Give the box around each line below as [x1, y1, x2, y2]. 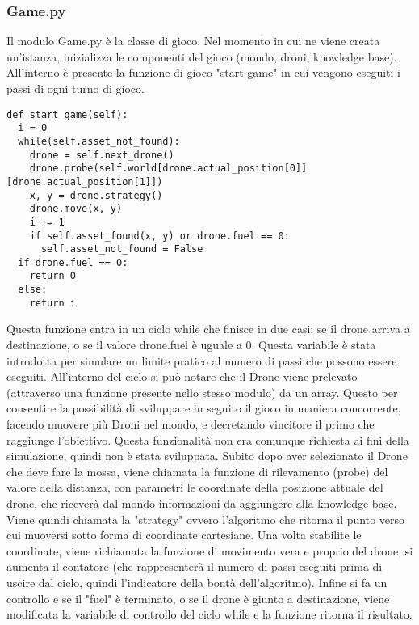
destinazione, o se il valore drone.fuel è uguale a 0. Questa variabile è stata [6, 336, 376, 353]
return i [29, 297, 76, 309]
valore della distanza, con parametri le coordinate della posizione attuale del [6, 479, 383, 496]
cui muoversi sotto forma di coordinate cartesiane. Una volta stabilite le [6, 526, 362, 543]
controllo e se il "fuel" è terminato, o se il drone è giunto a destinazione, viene [6, 589, 390, 606]
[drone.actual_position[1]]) [6, 175, 163, 188]
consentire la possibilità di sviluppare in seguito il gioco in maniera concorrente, [6, 399, 401, 416]
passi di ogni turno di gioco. [6, 80, 145, 96]
